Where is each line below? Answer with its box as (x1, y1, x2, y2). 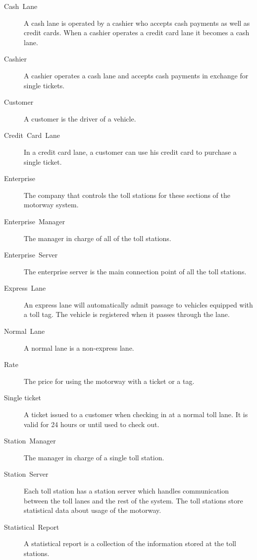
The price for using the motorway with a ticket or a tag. (24, 375, 195, 386)
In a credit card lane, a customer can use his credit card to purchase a (24, 146, 237, 157)
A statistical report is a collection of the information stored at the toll (24, 538, 237, 549)
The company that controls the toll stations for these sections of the (24, 189, 231, 200)
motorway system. (24, 199, 79, 210)
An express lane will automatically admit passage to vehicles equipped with (24, 299, 253, 310)
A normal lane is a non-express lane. (24, 342, 134, 353)
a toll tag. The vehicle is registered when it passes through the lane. (24, 309, 230, 319)
